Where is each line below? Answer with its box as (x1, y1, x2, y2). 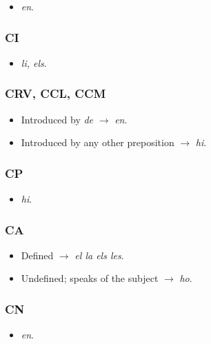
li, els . (21, 55, 47, 70)
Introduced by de (21, 112, 94, 126)
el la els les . (74, 247, 124, 262)
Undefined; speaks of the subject (21, 271, 159, 285)
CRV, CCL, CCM (5, 85, 106, 102)
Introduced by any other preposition (21, 135, 174, 150)
